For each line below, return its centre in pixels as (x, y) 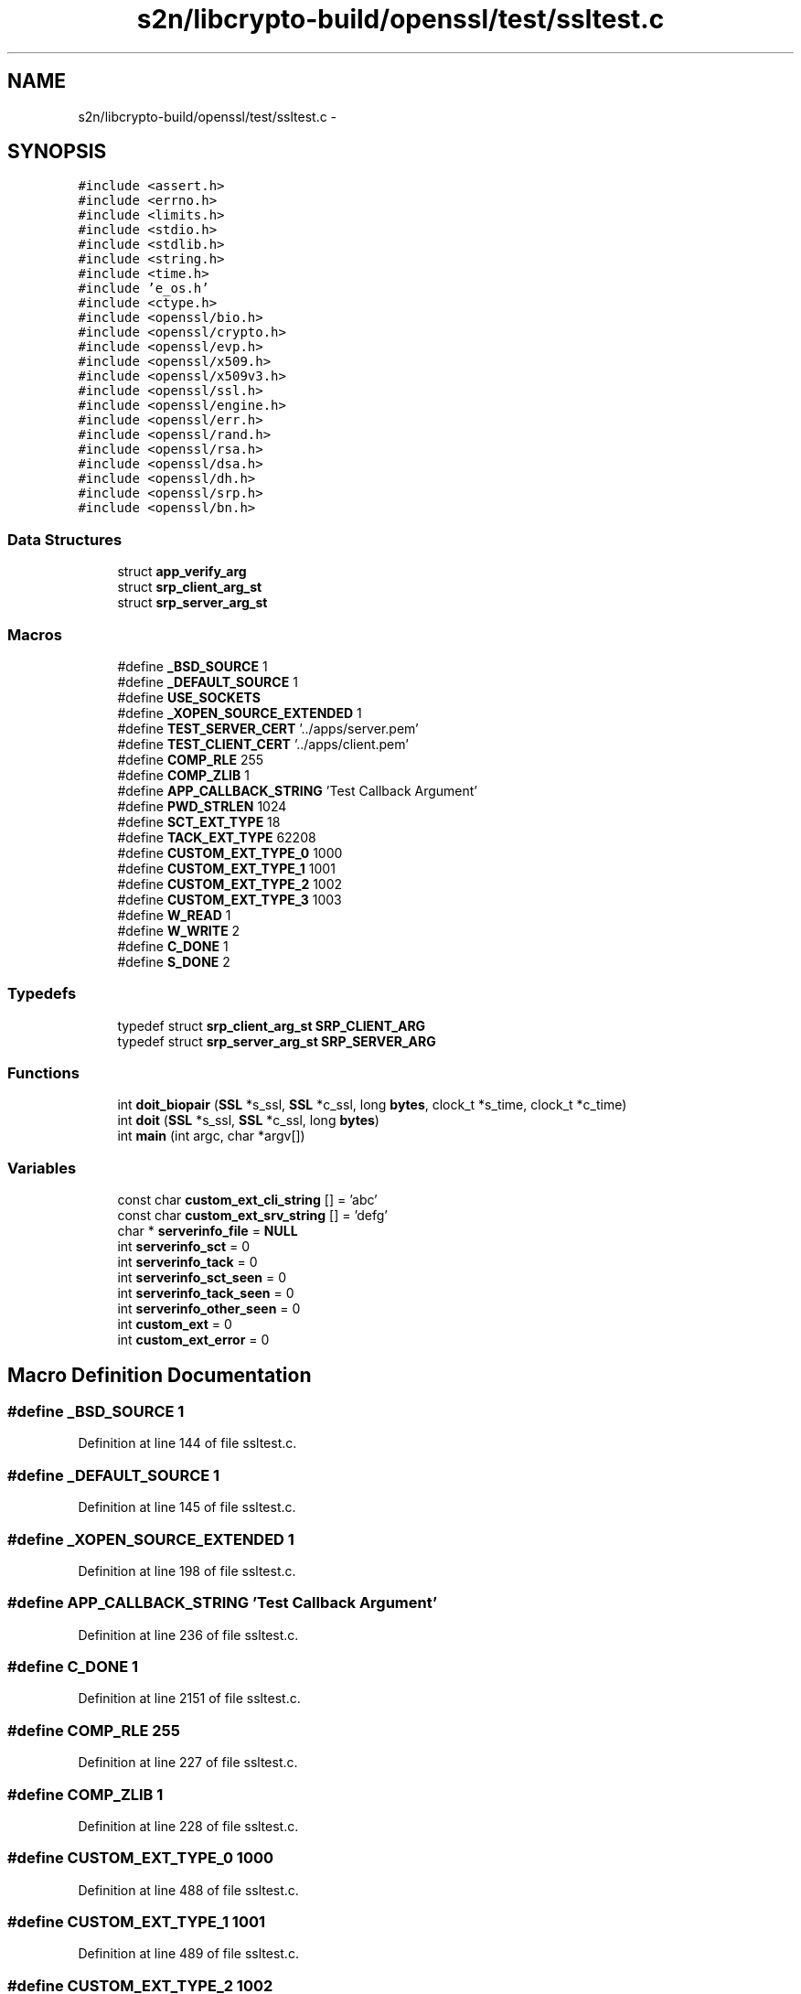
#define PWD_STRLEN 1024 (202, 806)
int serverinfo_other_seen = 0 (209, 1309)
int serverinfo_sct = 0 (184, 1247)
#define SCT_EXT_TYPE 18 (199, 821)
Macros (35, 634)
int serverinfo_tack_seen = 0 (206, 1293)
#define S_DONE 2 (174, 961)
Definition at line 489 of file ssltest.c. (188, 1954)
